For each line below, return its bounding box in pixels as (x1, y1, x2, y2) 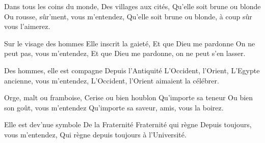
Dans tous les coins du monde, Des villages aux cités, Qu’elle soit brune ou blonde (4, 1, 261, 11)
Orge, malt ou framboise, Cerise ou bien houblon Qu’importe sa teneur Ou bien (4, 92, 253, 103)
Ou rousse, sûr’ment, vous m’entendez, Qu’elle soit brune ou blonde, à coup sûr (4, 11, 252, 21)
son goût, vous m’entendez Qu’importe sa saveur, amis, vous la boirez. (4, 102, 224, 112)
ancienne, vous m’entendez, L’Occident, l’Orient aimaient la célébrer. (4, 75, 219, 85)
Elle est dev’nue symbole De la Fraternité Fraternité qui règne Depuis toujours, (4, 119, 252, 130)
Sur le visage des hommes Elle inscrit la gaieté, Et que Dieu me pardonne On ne (4, 38, 255, 48)
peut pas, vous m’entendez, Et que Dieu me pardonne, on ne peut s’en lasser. (4, 48, 246, 59)
